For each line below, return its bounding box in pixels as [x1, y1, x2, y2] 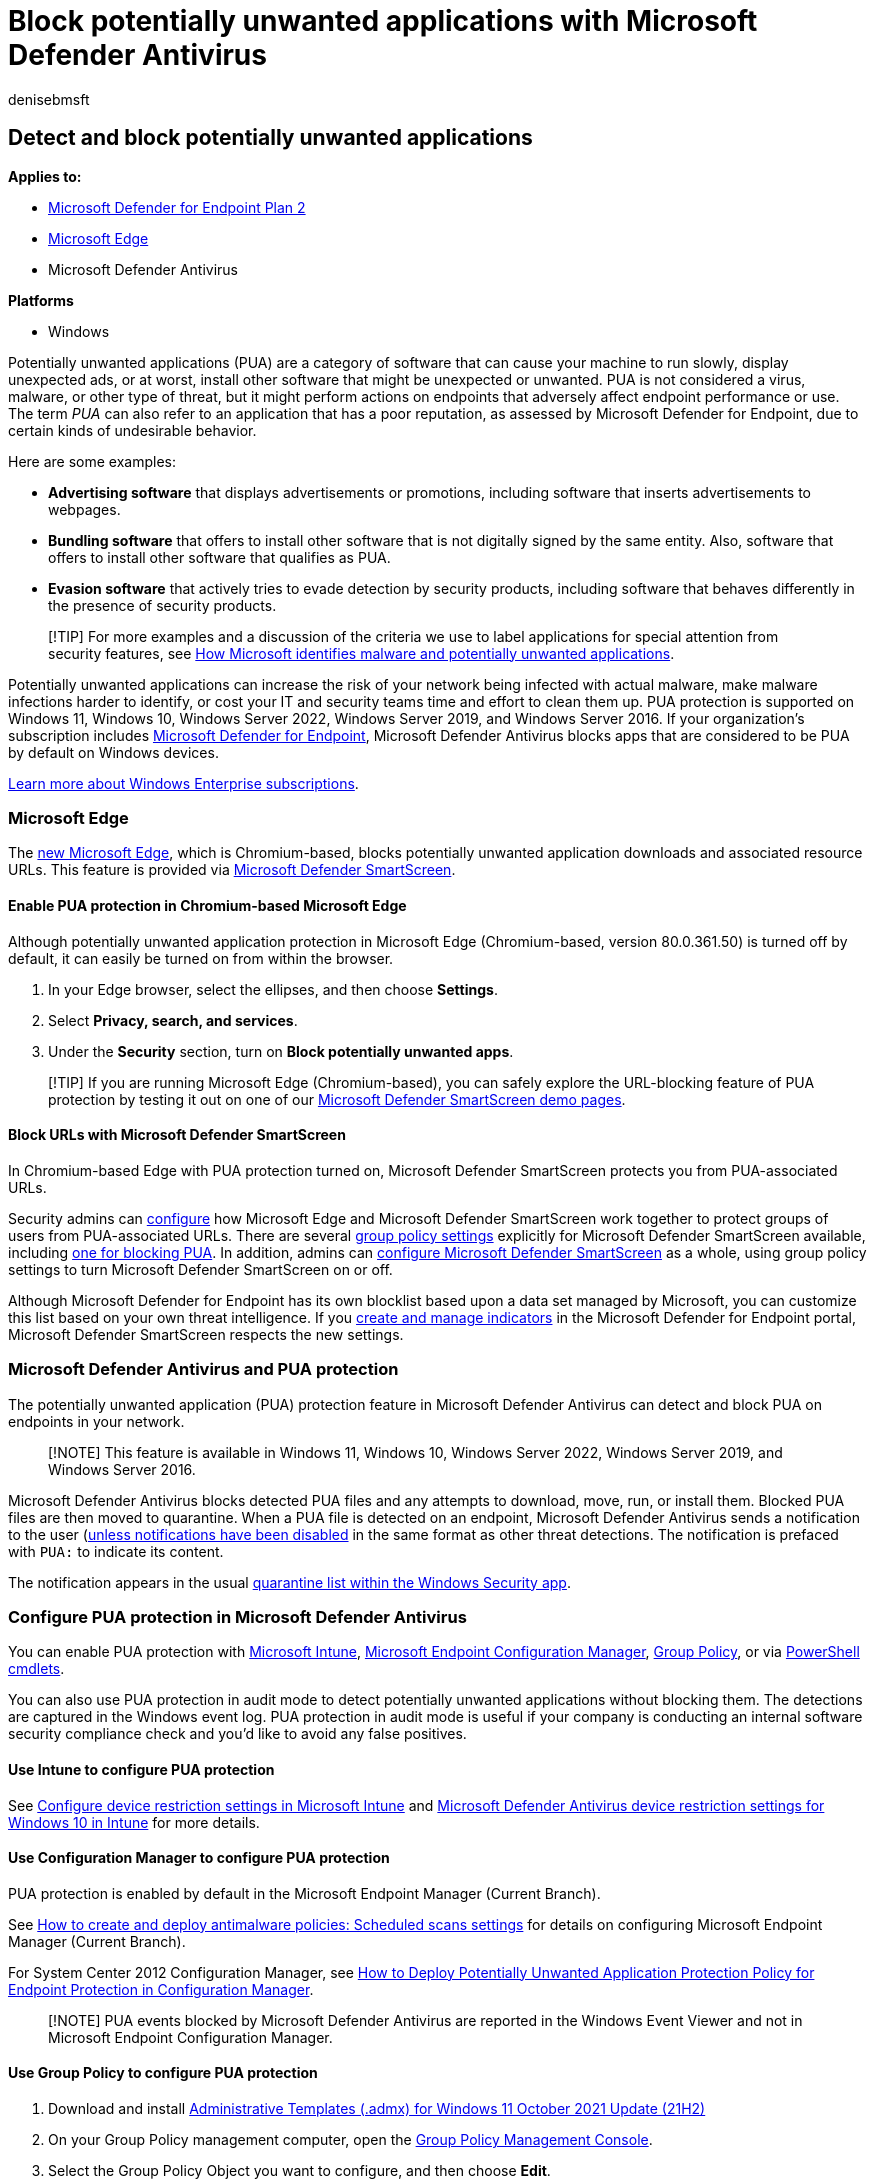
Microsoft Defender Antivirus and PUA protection [8, 1359, 399, 1380]
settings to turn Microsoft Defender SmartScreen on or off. [8, 1260, 393, 1278]
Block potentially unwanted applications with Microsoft [8, 4, 758, 38]
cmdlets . [8, 1660, 65, 1678]
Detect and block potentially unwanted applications [8, 125, 533, 151]
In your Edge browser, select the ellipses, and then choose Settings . [48, 980, 498, 998]
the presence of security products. [48, 596, 277, 614]
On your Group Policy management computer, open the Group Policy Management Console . [48, 2130, 653, 2148]
